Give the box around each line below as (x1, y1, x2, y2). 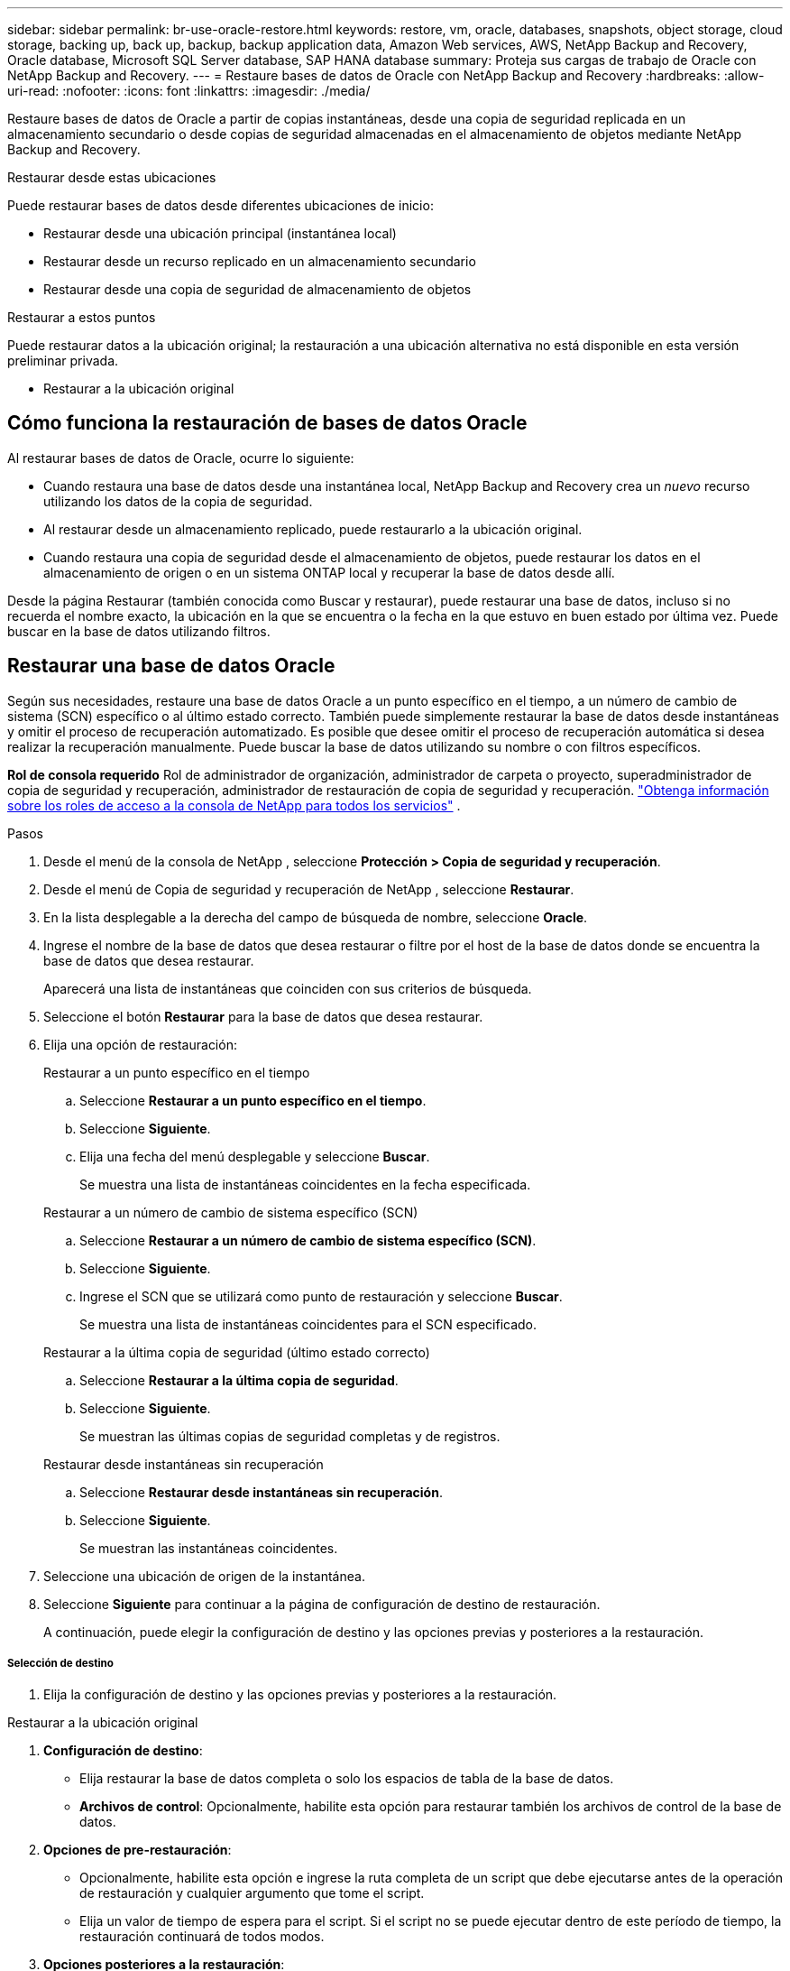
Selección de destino (7, 1657, 114, 1670)
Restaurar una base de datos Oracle (7, 654, 335, 678)
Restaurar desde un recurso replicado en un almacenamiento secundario (43, 254, 476, 269)
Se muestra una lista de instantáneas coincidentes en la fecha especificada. (79, 1176, 531, 1192)
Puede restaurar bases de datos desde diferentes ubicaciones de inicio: (7, 198, 434, 213)
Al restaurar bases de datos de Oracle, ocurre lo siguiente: (7, 449, 354, 466)
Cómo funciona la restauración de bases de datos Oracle (7, 412, 528, 435)
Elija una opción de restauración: (43, 1036, 237, 1052)
